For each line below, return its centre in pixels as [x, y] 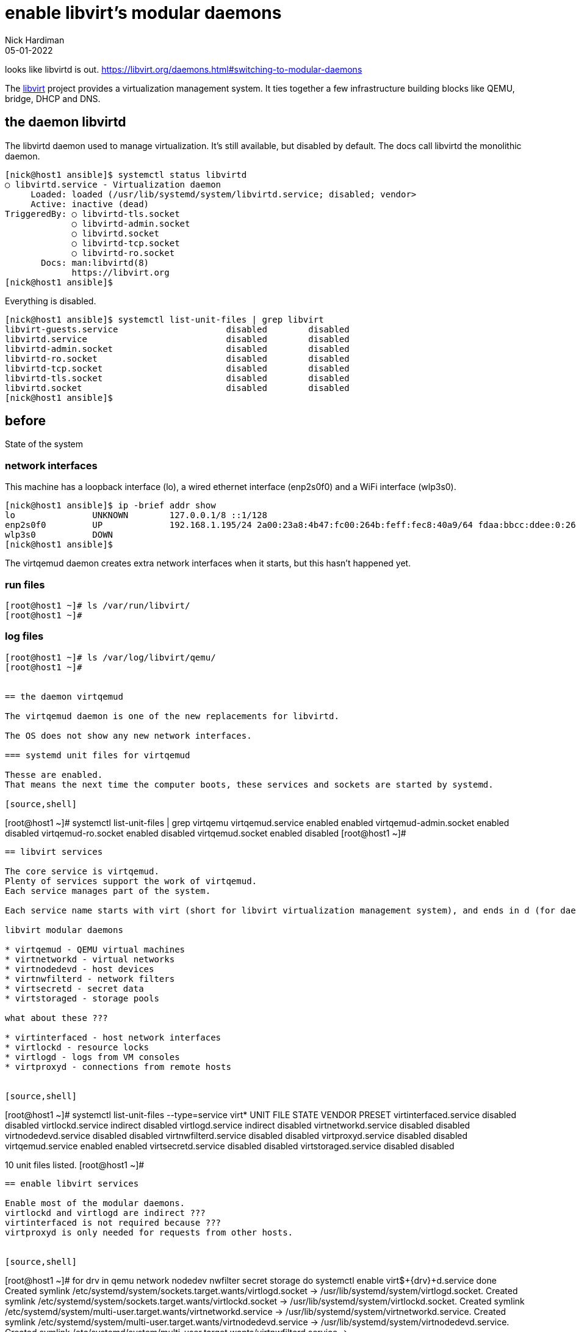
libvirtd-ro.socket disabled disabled [177, 358]
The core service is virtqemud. [82, 871]
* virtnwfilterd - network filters [90, 979]
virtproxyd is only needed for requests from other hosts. [149, 1232]
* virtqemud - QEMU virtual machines [95, 949]
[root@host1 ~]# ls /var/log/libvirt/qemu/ [110, 657]
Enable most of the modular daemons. [95, 1203]
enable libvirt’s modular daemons [143, 13]
